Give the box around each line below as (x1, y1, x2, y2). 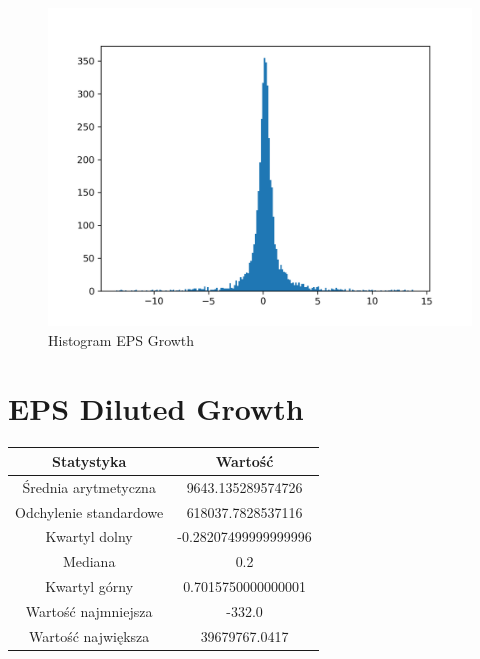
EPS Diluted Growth (8, 388, 304, 429)
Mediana (62, 551, 116, 572)
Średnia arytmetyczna (22, 476, 156, 497)
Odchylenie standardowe (15, 501, 164, 522)
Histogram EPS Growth (48, 329, 195, 350)
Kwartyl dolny (45, 526, 133, 547)
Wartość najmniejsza (25, 600, 153, 621)
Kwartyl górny (45, 576, 134, 597)
